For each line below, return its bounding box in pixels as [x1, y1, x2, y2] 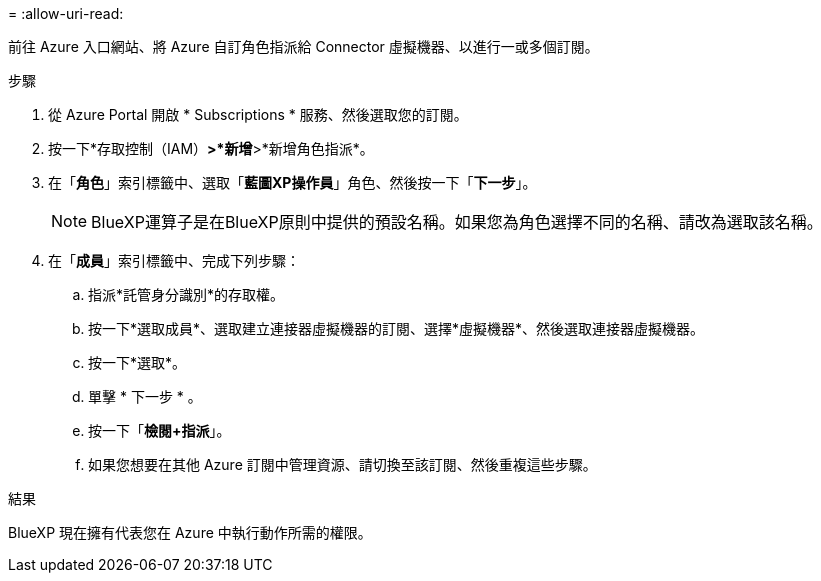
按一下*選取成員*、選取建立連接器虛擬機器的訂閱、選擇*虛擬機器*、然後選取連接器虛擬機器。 [88, 320, 705, 337]
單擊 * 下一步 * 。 [88, 388, 202, 405]
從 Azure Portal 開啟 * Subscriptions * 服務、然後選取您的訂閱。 [48, 106, 468, 123]
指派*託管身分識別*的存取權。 [88, 286, 285, 303]
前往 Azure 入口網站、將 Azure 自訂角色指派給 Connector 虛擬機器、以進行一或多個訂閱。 [8, 38, 599, 55]
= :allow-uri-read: [8, 5, 124, 22]
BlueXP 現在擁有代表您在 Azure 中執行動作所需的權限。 [8, 524, 372, 541]
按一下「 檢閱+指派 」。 [88, 422, 231, 439]
